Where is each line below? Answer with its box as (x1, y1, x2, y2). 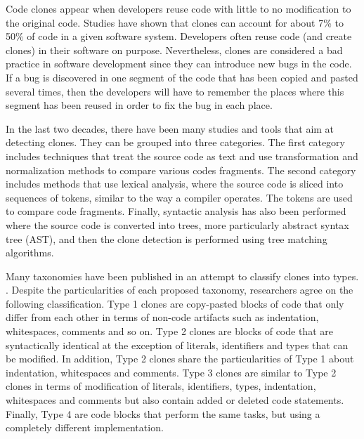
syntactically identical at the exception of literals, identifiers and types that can (6, 337, 349, 352)
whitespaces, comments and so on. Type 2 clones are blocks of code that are (6, 324, 333, 339)
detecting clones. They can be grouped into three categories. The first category (6, 135, 345, 150)
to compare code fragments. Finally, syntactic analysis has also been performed (6, 204, 346, 218)
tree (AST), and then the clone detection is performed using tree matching (6, 231, 327, 246)
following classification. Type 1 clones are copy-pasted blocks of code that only (6, 296, 344, 310)
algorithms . (6, 245, 54, 260)
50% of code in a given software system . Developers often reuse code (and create (6, 29, 352, 44)
